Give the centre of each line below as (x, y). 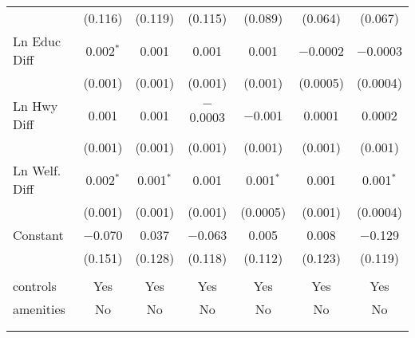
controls (35, 286)
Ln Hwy (36, 106)
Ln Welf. (37, 170)
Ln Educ (37, 41)
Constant (38, 235)
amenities (39, 309)
